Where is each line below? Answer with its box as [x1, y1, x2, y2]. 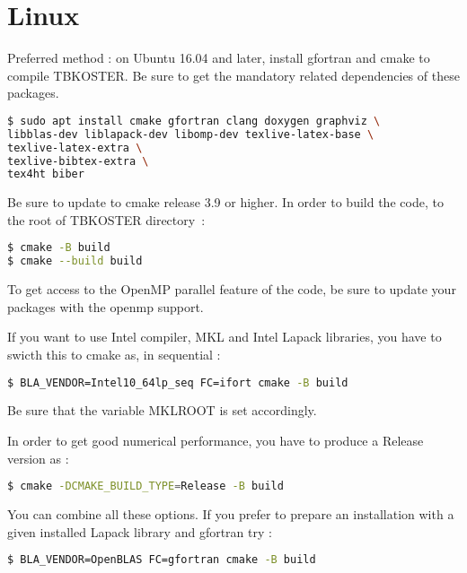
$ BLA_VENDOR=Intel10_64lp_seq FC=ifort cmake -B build [7, 376, 348, 389]
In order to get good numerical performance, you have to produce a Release [7, 431, 424, 450]
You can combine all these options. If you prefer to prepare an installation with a [7, 505, 454, 524]
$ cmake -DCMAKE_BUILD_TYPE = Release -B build [7, 480, 284, 493]
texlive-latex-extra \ [7, 141, 143, 154]
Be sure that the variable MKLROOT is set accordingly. [7, 401, 317, 420]
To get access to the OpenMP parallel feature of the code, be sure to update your [7, 280, 456, 299]
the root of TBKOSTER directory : [7, 210, 206, 229]
